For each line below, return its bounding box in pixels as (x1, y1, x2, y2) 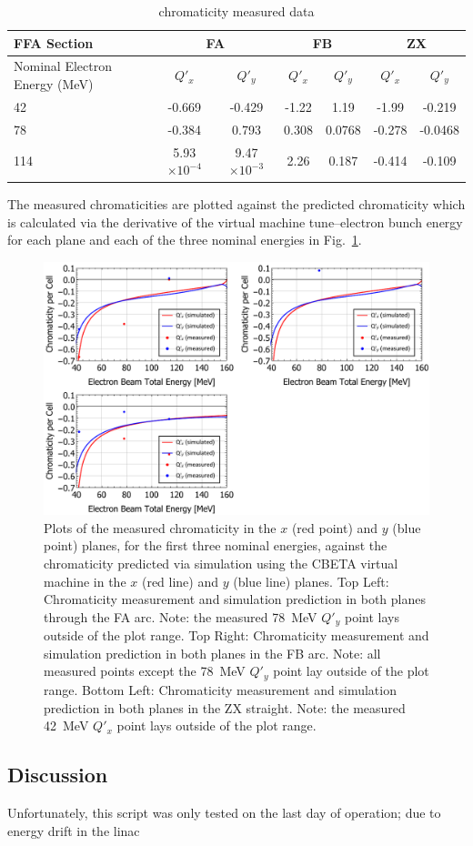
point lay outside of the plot (273, 661, 429, 680)
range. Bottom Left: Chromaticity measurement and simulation (44, 680, 397, 699)
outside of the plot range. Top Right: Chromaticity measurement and (44, 626, 429, 645)
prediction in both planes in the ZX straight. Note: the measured (44, 698, 406, 717)
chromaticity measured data (158, 2, 315, 20)
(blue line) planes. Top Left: (233, 571, 389, 590)
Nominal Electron (14, 56, 112, 76)
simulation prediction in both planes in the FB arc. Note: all (44, 643, 381, 662)
